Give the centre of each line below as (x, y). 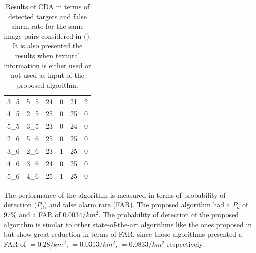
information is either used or (48, 65)
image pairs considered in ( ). (48, 36)
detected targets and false (48, 16)
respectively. (186, 244)
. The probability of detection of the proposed (169, 214)
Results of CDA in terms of (48, 6)
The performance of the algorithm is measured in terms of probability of (115, 195)
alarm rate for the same (48, 26)
